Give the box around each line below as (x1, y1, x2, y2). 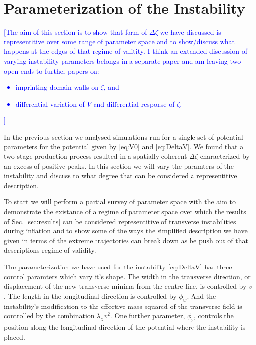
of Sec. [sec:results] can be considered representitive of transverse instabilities (4, 216, 236, 226)
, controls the (194, 310, 234, 321)
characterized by (200, 151, 250, 161)
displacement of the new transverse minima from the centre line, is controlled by (4, 281, 247, 291)
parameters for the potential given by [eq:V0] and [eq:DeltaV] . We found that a (4, 141, 244, 152)
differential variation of (15, 98, 85, 109)
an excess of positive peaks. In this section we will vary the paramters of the (4, 160, 234, 171)
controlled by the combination (4, 310, 95, 321)
